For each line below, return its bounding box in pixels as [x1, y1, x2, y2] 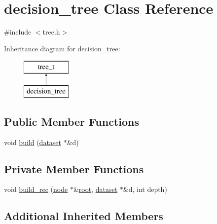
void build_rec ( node [4, 184, 68, 194]
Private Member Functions [4, 161, 144, 176]
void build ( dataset [4, 137, 62, 147]
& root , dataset [73, 184, 118, 194]
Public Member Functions [4, 113, 139, 129]
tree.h [42, 27, 60, 37]
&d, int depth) [123, 184, 167, 194]
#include [4, 27, 32, 37]
